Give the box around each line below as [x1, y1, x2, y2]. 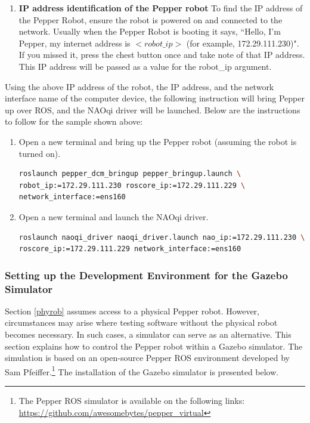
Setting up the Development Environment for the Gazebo [5, 267, 288, 282]
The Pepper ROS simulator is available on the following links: [18, 394, 245, 407]
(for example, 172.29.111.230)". [186, 36, 299, 49]
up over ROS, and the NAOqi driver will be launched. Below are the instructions [5, 103, 300, 116]
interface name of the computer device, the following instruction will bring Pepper [5, 92, 305, 104]
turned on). [18, 147, 61, 159]
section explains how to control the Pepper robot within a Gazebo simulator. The [5, 339, 303, 352]
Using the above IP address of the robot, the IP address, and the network [5, 80, 274, 92]
